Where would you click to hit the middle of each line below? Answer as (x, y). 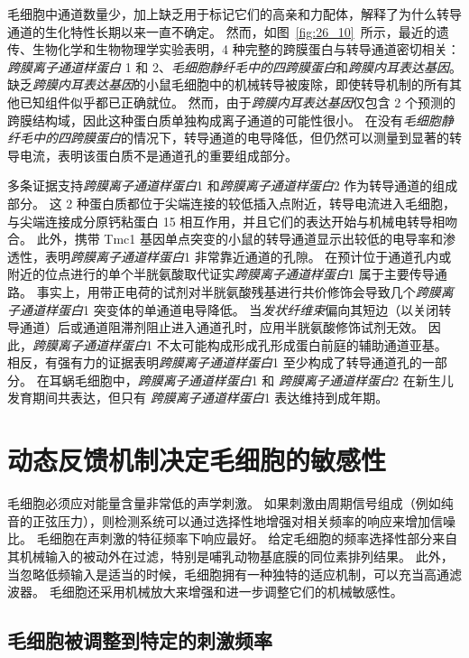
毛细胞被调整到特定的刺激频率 (140, 640)
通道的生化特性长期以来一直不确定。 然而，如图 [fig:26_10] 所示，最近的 (222, 31)
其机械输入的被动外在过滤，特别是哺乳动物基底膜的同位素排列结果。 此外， (230, 556)
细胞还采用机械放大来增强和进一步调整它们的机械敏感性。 (232, 592)
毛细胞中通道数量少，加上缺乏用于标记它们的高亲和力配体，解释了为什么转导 (234, 14)
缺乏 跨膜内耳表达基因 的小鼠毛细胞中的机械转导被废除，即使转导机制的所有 (228, 84)
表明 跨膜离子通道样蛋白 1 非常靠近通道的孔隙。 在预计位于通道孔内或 (248, 256)
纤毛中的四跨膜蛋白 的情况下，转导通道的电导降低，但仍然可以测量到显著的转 (234, 138)
